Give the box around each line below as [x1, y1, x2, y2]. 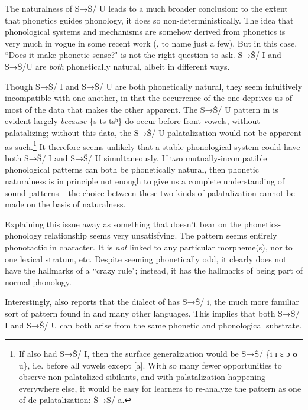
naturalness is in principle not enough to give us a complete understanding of [5, 174, 285, 187]
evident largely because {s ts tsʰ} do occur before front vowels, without [5, 115, 260, 127]
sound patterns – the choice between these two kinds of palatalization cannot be [5, 186, 295, 199]
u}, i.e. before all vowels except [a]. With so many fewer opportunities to [18, 359, 282, 371]
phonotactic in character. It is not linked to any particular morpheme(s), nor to [5, 240, 293, 253]
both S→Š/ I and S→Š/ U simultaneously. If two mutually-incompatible [5, 151, 267, 164]
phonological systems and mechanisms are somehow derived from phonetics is [5, 25, 286, 38]
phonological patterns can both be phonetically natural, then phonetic [5, 163, 259, 175]
